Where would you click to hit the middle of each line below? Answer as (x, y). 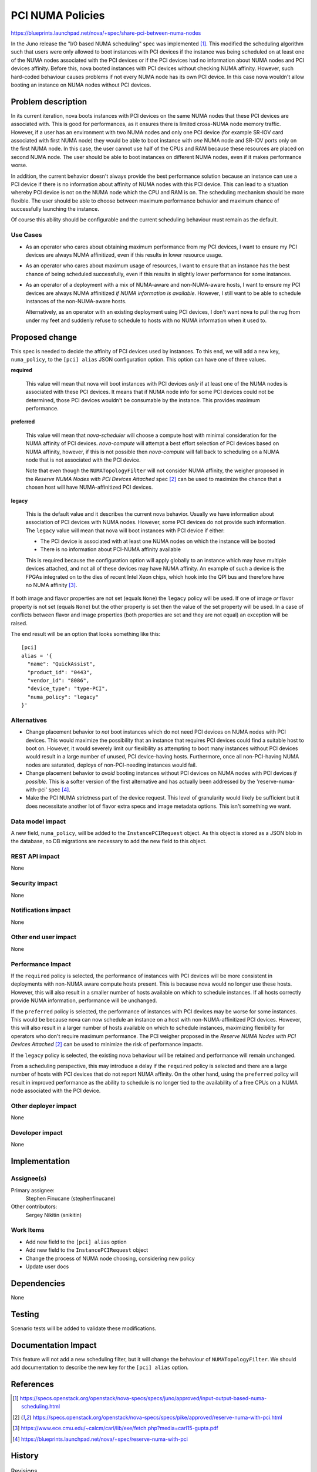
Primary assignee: (33, 1190)
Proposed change (44, 337)
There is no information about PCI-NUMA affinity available (111, 549)
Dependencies (38, 1283)
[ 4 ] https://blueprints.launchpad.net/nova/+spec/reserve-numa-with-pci (100, 1439)
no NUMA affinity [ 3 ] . (51, 585)
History (25, 1456)
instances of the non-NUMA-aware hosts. (76, 301)
